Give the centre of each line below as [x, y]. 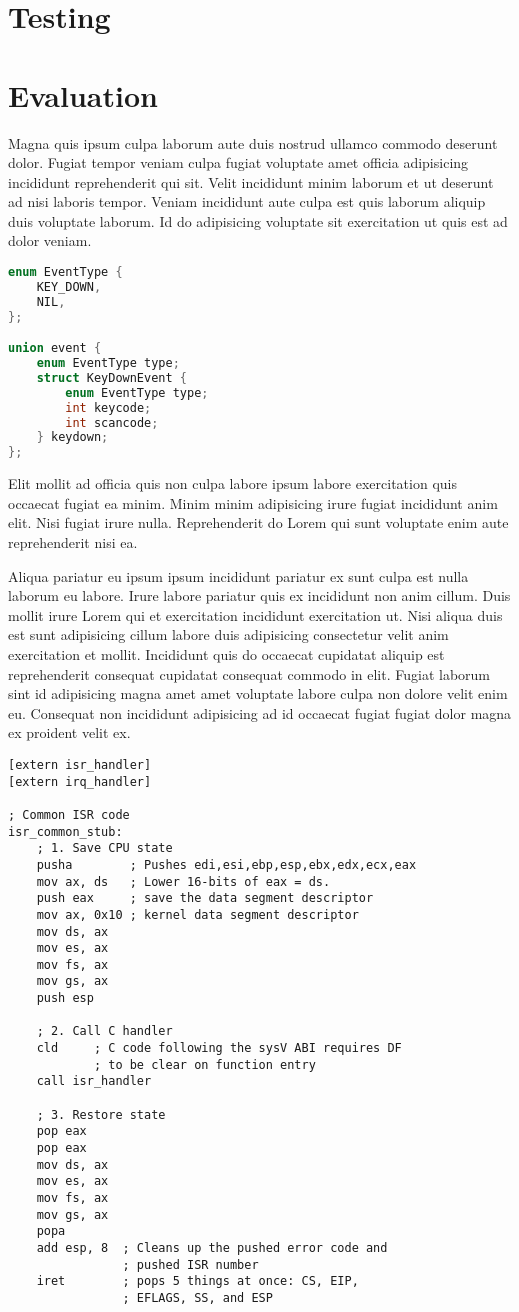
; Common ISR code [69, 814]
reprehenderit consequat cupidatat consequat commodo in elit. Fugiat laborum [249, 673]
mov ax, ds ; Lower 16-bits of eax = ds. [183, 881]
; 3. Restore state [101, 1114]
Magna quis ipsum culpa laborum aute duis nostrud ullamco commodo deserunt [253, 142]
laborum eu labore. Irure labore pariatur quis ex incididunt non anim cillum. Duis [259, 595]
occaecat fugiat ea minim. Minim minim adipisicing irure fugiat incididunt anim [253, 502]
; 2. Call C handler [104, 1031]
